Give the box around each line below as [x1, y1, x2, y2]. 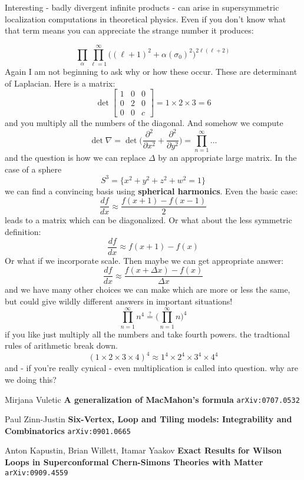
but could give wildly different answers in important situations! [5, 294, 233, 307]
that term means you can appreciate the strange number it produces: [5, 24, 254, 37]
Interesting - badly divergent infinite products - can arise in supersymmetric [5, 1, 279, 13]
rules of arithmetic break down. [5, 339, 118, 352]
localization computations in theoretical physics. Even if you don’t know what [5, 12, 286, 25]
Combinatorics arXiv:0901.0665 [5, 424, 131, 436]
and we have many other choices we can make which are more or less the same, [5, 283, 290, 296]
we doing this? [5, 373, 57, 385]
